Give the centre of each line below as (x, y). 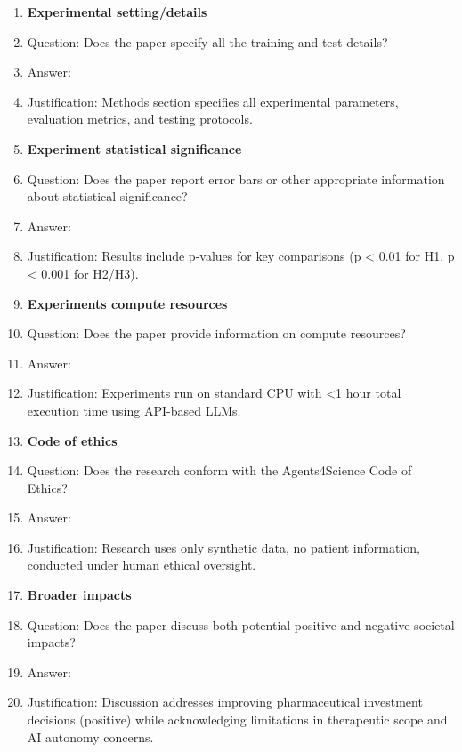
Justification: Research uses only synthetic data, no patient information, (223, 547)
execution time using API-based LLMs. (134, 410)
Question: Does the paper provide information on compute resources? (216, 333)
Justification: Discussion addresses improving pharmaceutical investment (225, 702)
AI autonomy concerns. (90, 736)
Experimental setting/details (117, 12)
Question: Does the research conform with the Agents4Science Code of (219, 470)
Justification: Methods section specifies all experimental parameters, (213, 101)
